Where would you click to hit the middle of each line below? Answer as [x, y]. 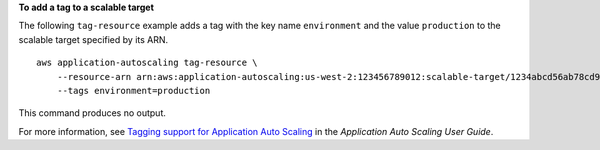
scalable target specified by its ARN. [93, 39]
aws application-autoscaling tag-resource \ [147, 63]
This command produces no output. [92, 113]
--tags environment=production [133, 90]
